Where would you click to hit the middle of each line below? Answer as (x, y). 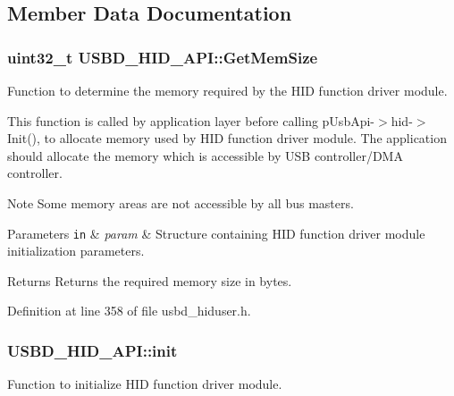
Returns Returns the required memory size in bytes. (150, 280)
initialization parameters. (76, 251)
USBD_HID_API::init (92, 350)
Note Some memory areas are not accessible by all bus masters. (181, 202)
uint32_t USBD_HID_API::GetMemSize (163, 57)
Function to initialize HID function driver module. (145, 384)
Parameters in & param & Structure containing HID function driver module (216, 233)
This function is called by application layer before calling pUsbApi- (191, 120)
